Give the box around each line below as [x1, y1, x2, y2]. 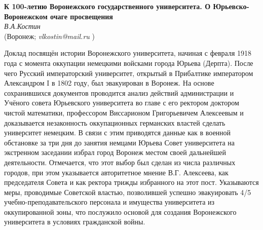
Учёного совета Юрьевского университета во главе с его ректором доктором [4, 97, 239, 108]
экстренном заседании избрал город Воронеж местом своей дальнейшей [4, 147, 226, 158]
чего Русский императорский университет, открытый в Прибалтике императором [4, 67, 253, 78]
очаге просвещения [50, 11, 113, 21]
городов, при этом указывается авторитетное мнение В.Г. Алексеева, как [4, 167, 229, 177]
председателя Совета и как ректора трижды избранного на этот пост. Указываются [4, 177, 259, 187]
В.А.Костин [4, 21, 41, 31]
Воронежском [4, 11, 48, 21]
